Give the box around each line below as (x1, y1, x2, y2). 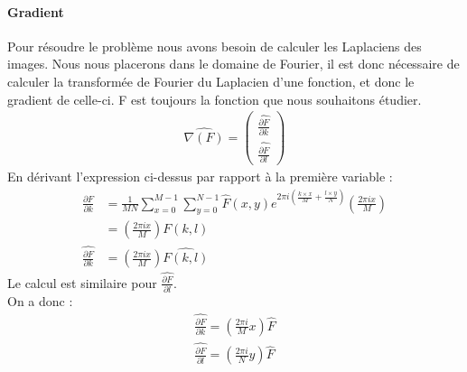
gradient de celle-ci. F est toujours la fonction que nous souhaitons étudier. (7, 89, 422, 108)
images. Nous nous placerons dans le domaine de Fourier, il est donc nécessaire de (7, 54, 460, 73)
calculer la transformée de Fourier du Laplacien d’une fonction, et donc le (7, 71, 415, 90)
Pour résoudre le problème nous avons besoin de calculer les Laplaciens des (7, 36, 422, 55)
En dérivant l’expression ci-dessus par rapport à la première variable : (7, 167, 393, 186)
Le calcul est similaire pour (7, 273, 157, 292)
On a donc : (7, 292, 73, 311)
